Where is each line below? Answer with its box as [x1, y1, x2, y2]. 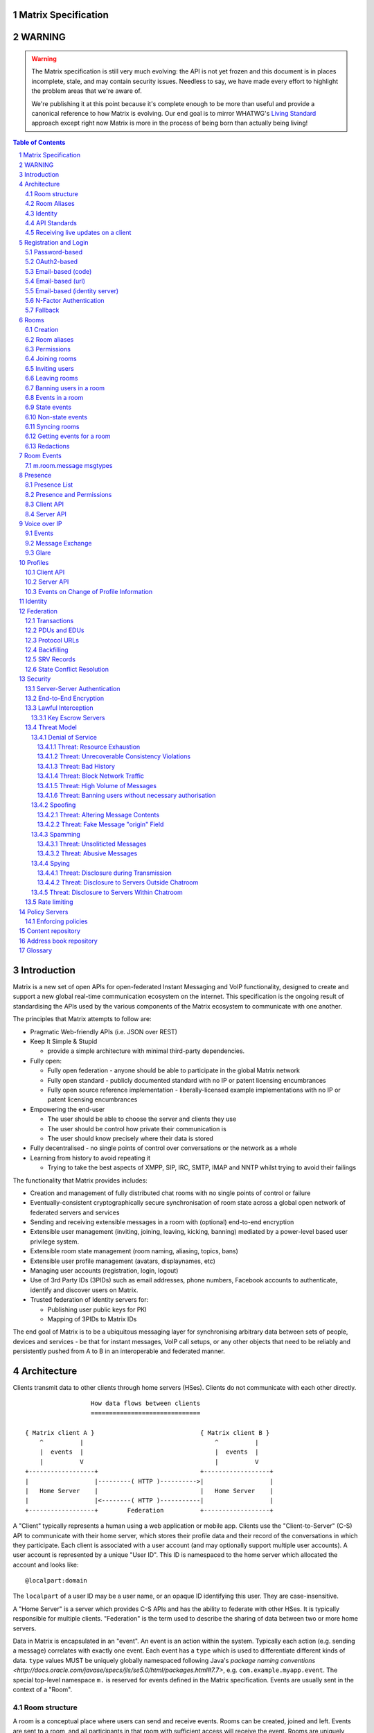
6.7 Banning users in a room [25, 383, 105, 392]
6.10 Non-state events [25, 412, 88, 421]
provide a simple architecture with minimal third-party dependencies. [47, 1047, 245, 1055]
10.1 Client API [25, 568, 65, 576]
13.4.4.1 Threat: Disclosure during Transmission [37, 869, 172, 877]
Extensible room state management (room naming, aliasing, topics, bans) [30, 1247, 239, 1255]
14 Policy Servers [19, 907, 69, 916]
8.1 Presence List [25, 480, 73, 489]
